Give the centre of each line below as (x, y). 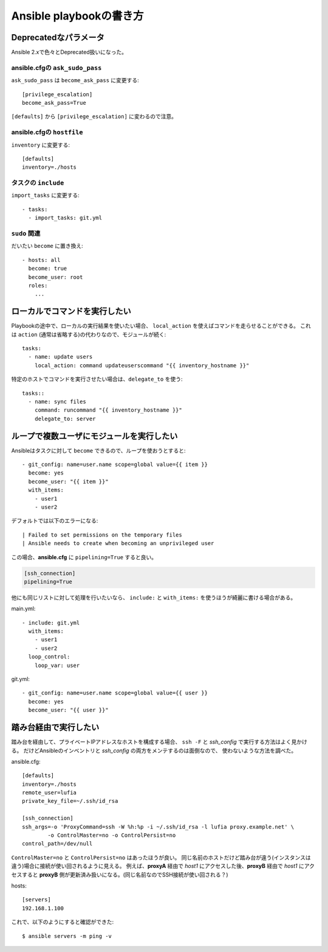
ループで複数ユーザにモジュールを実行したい (94, 436)
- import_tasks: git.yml (65, 218)
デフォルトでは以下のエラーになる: (55, 521)
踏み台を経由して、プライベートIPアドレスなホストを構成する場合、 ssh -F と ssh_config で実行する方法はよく (151, 742)
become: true (48, 269)
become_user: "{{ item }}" (68, 481)
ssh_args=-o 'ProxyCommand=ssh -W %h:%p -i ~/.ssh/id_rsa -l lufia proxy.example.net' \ (158, 827)
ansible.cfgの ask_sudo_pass (56, 68)
